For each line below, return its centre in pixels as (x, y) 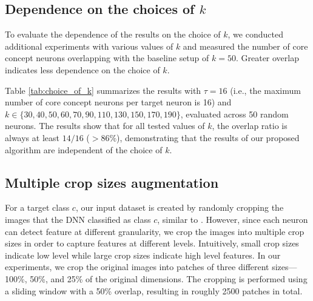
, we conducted (255, 34)
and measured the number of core (245, 46)
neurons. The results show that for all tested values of (105, 126)
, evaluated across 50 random (234, 114)
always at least (32, 137)
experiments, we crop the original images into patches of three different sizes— (151, 267)
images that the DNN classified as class (78, 219)
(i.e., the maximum (265, 90)
